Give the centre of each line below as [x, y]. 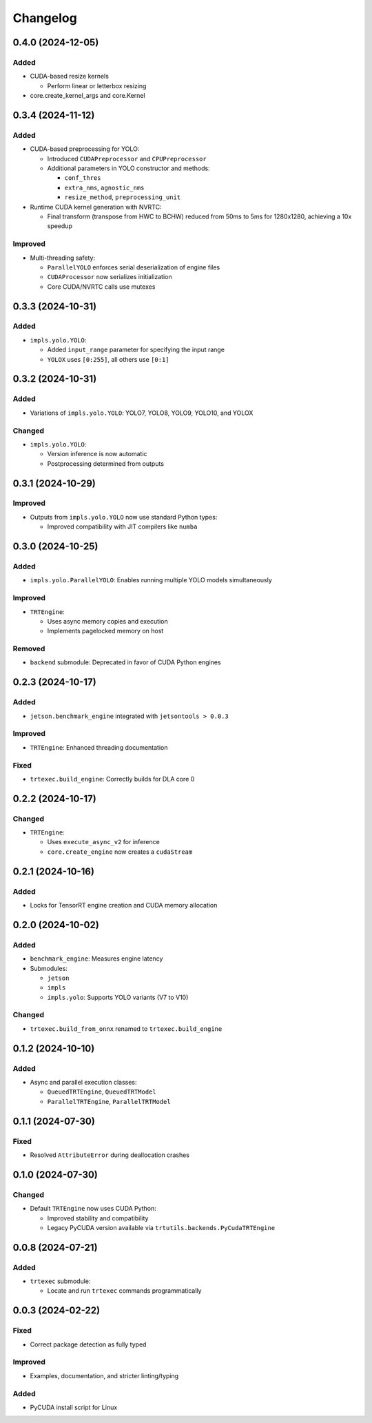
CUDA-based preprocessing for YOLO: [85, 149]
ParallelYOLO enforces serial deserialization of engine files [134, 267]
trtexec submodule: [60, 1281]
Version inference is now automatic [97, 454]
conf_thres [83, 178]
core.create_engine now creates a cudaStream [120, 852]
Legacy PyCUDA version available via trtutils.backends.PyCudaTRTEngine [161, 1227]
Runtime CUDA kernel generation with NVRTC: [96, 207]
